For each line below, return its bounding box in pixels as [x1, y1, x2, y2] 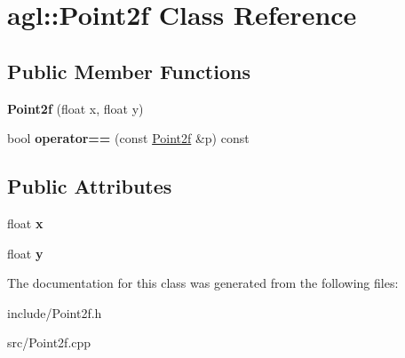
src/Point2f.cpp [7, 333, 91, 352]
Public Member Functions [7, 57, 250, 84]
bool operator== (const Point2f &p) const [7, 129, 250, 147]
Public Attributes [7, 172, 172, 200]
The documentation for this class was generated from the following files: [7, 274, 399, 292]
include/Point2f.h [7, 303, 102, 322]
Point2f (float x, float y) [7, 99, 144, 117]
